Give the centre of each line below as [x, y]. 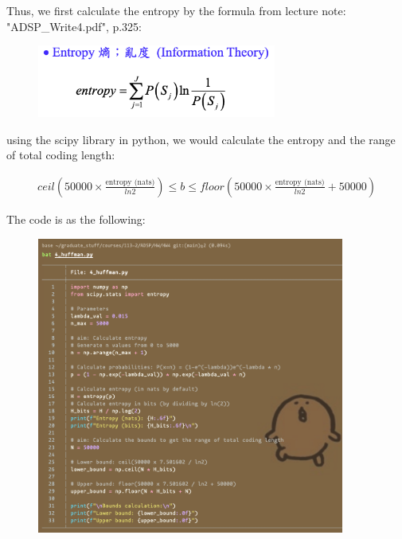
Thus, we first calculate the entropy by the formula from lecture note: [176, 10]
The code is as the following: [76, 219]
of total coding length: [61, 155]
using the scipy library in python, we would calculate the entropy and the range [201, 139]
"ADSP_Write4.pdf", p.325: [74, 26]
